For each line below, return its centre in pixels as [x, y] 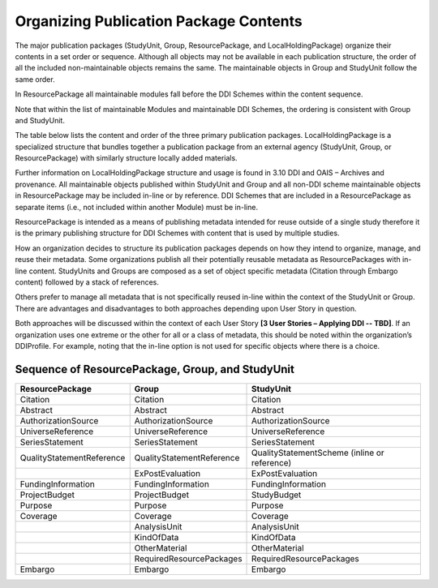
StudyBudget [277, 495]
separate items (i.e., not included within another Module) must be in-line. [137, 207]
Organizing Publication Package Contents [159, 21]
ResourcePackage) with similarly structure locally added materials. [127, 158]
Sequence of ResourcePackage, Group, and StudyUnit [155, 369]
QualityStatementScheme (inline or [318, 453]
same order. [35, 79]
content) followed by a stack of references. [87, 282]
